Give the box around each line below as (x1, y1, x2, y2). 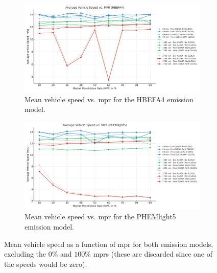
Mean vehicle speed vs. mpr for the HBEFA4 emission (25, 94, 194, 104)
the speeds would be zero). (4, 258, 87, 269)
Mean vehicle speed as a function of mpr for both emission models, (4, 238, 213, 249)
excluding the (4, 248, 46, 259)
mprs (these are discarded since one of (93, 248, 212, 259)
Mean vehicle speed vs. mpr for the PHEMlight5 (25, 211, 176, 222)
